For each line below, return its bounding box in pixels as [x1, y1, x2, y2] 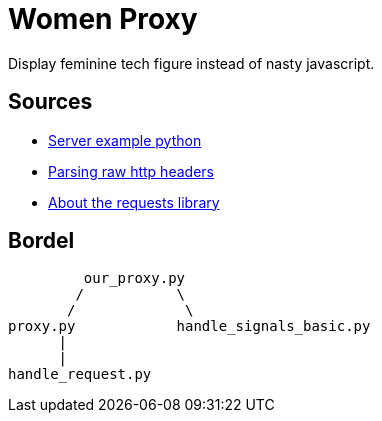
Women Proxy [8, 2, 198, 36]
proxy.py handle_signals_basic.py [8, 318, 371, 335]
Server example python [48, 131, 202, 149]
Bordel [8, 228, 75, 254]
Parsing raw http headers [48, 162, 214, 180]
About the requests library [48, 193, 220, 211]
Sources [8, 89, 93, 115]
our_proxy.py [83, 270, 186, 287]
